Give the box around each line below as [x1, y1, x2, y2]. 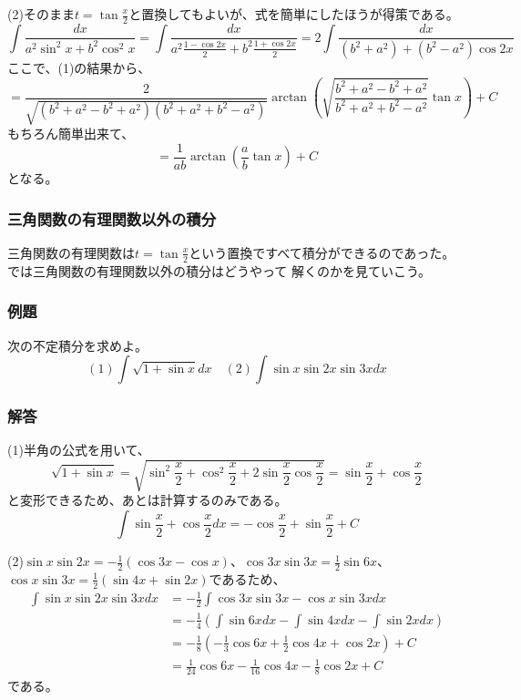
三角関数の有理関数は [7, 242, 135, 262]
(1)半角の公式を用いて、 [7, 440, 150, 459]
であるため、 [209, 569, 286, 588]
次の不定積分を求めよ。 [7, 335, 148, 355]
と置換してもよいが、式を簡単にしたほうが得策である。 [128, 5, 459, 23]
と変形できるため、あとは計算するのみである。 [7, 490, 288, 510]
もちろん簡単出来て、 [7, 124, 135, 142]
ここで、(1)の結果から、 [7, 58, 151, 77]
